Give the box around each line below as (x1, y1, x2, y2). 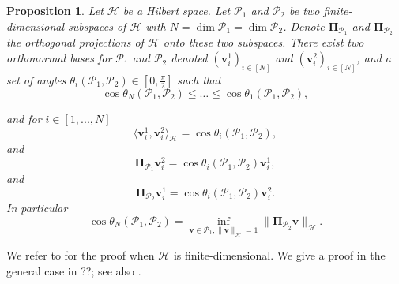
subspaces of (68, 17, 126, 34)
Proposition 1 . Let (6, 2, 104, 18)
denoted (171, 50, 208, 66)
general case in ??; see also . (6, 262, 141, 278)
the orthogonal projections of (6, 34, 144, 50)
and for (6, 110, 42, 126)
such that (177, 71, 221, 88)
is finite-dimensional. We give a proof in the (173, 247, 386, 263)
